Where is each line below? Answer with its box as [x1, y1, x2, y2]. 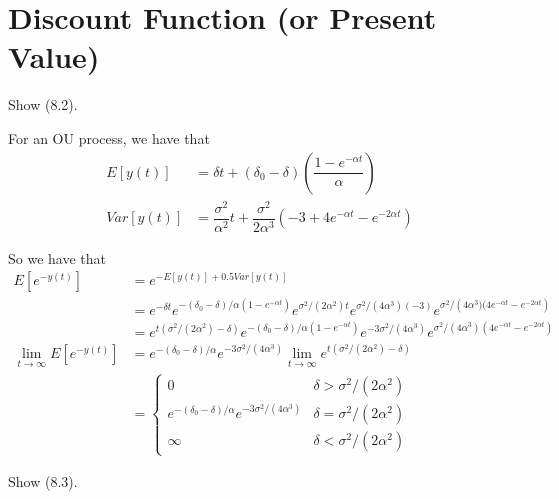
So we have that [8, 247, 106, 268]
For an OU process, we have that [8, 127, 210, 148]
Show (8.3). [8, 471, 78, 492]
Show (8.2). [8, 94, 78, 115]
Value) [8, 36, 100, 77]
